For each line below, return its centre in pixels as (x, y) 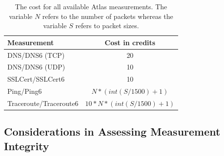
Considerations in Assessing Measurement (112, 131)
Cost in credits (130, 42)
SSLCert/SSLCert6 (36, 79)
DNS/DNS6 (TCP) (36, 55)
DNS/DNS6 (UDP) (36, 67)
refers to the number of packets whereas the (108, 16)
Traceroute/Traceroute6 (43, 103)
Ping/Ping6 (25, 91)
